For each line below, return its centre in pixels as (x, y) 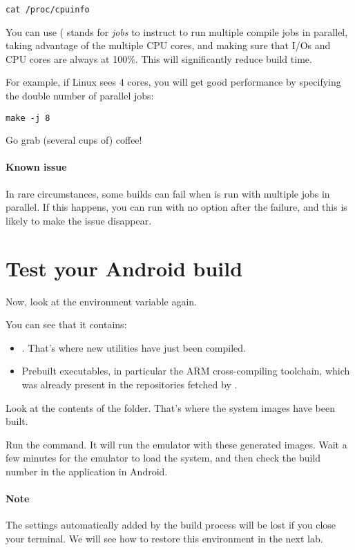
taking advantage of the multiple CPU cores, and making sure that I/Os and (168, 45)
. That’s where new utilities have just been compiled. (134, 347)
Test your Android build (124, 268)
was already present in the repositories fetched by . (129, 384)
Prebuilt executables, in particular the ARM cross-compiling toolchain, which (186, 371)
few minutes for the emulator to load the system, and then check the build (163, 458)
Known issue (36, 167)
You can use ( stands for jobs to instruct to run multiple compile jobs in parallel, (177, 31)
